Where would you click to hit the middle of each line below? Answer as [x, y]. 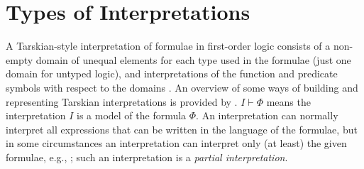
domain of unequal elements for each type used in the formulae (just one [193, 59]
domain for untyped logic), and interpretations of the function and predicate [172, 73]
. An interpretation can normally [267, 115]
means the [288, 101]
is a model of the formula [131, 115]
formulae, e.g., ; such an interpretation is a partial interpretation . [147, 157]
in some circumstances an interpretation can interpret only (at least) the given [176, 143]
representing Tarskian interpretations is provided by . [122, 101]
